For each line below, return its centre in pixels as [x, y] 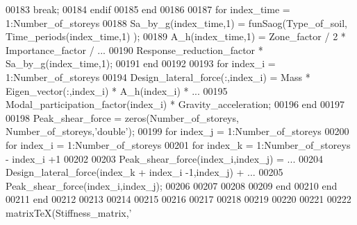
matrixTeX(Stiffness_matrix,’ [69, 212]
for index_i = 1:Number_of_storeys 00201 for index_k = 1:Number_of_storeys [178, 144]
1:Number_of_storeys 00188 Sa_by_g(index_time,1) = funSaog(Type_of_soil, [176, 22]
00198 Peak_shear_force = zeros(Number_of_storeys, [122, 117]
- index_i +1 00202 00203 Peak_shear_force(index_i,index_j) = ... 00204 [164, 158]
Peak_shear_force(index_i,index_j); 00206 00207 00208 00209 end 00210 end [172, 185]
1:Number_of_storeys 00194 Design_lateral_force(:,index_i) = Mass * [158, 76]
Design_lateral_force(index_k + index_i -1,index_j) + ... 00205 [144, 172]
